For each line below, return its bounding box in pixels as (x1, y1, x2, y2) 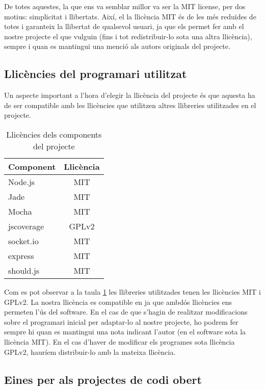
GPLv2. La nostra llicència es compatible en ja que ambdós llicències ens (4, 296, 232, 307)
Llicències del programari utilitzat (4, 66, 187, 82)
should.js (8, 264, 40, 276)
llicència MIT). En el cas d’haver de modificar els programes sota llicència (4, 336, 235, 347)
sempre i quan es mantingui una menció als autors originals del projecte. (4, 41, 230, 51)
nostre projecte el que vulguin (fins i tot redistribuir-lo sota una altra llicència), (4, 31, 252, 41)
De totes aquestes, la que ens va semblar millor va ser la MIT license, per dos (4, 1, 246, 11)
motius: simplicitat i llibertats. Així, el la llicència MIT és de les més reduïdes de (4, 11, 256, 21)
